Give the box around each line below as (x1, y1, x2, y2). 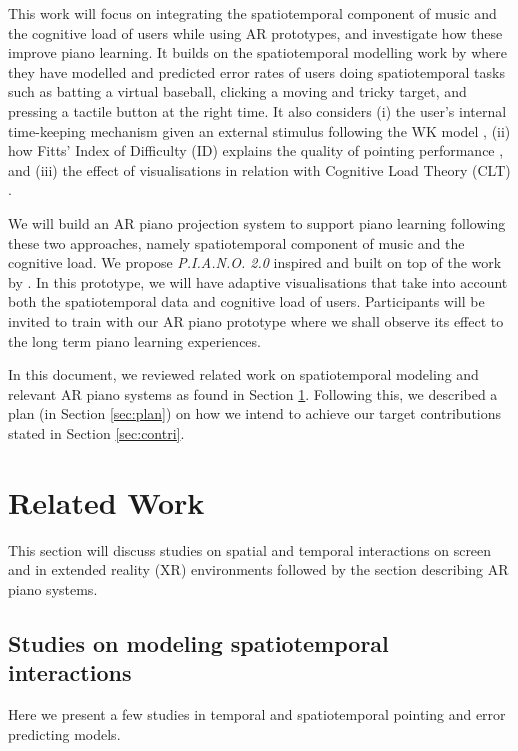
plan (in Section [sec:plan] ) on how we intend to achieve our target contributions (8, 403, 502, 424)
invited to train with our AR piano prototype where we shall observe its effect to (8, 310, 504, 331)
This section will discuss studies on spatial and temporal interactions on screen (8, 539, 492, 560)
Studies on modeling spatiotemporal (8, 627, 389, 658)
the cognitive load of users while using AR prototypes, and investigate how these (8, 22, 503, 43)
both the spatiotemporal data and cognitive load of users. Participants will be (8, 291, 485, 312)
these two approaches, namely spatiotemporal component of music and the (8, 232, 465, 253)
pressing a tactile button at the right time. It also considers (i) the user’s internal (8, 100, 507, 121)
